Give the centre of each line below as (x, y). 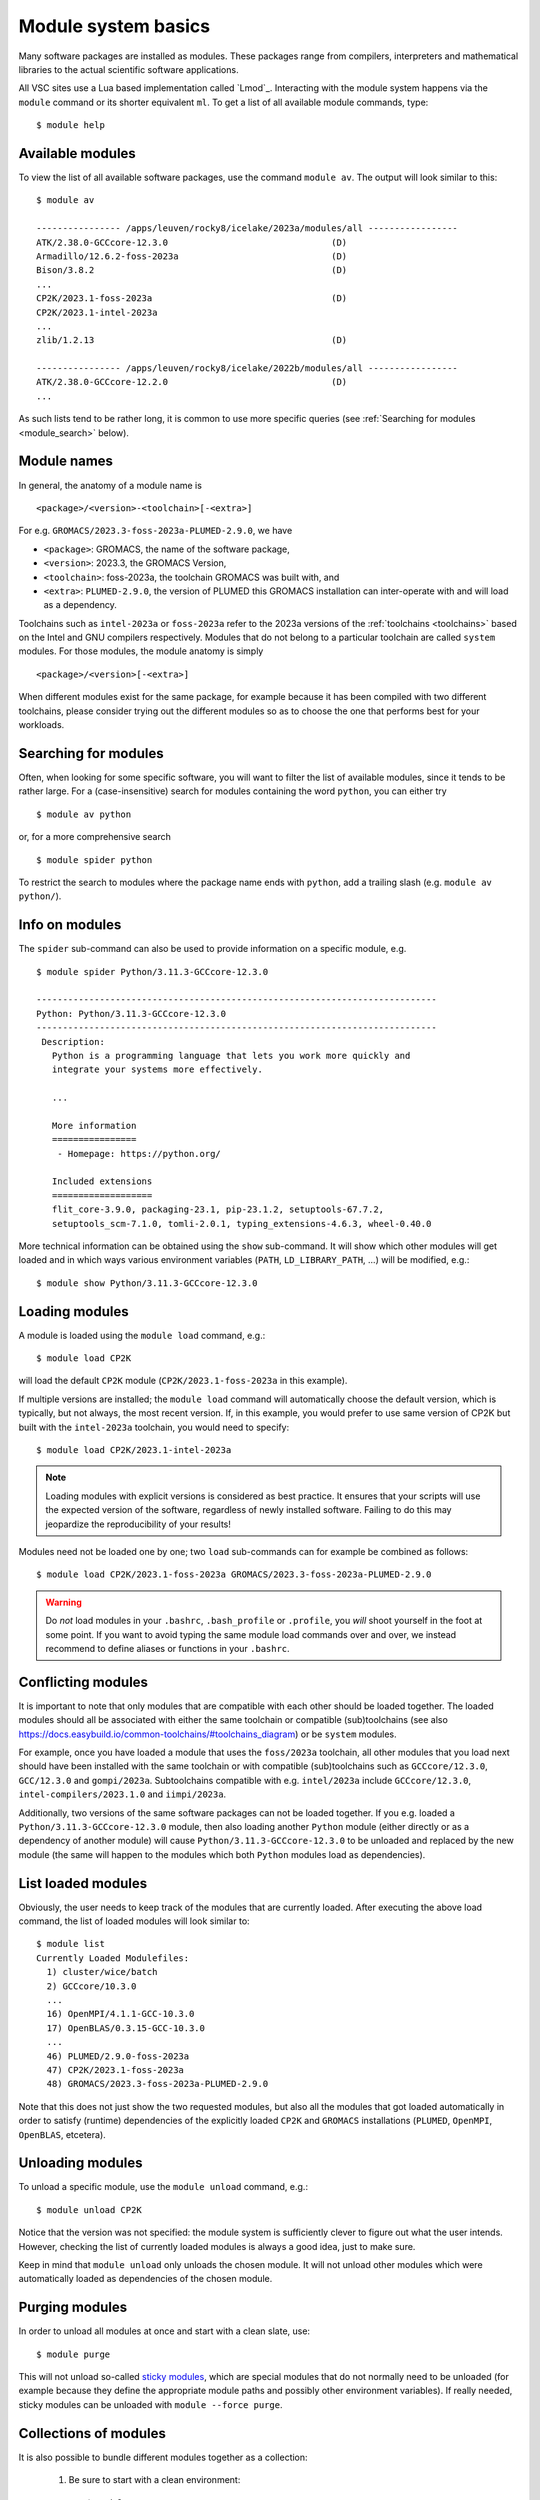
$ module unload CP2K (89, 2209)
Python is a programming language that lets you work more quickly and (231, 1055)
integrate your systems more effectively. (157, 1069)
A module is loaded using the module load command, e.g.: (142, 1335)
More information (94, 1125)
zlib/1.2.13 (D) (192, 340)
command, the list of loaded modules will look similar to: (134, 1921)
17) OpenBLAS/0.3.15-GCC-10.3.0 (125, 2028)
